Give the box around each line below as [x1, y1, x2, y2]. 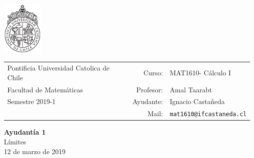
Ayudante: [132, 96, 163, 106]
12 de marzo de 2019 [4, 146, 66, 156]
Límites [4, 137, 26, 147]
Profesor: [136, 84, 163, 94]
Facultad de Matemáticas [7, 84, 83, 94]
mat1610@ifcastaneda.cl [169, 111, 247, 118]
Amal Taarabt [169, 84, 212, 94]
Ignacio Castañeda [169, 96, 225, 106]
